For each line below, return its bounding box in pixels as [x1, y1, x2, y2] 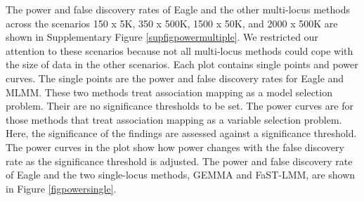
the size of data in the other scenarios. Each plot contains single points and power [6, 57, 358, 72]
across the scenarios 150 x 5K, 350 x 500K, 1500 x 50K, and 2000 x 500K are [6, 15, 338, 30]
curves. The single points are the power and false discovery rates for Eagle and [6, 70, 344, 85]
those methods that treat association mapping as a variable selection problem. [6, 112, 342, 127]
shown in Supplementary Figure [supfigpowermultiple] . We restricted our [6, 30, 318, 44]
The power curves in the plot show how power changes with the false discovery [6, 139, 344, 154]
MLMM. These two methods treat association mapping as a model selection [6, 84, 332, 99]
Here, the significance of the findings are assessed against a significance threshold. [6, 126, 357, 141]
